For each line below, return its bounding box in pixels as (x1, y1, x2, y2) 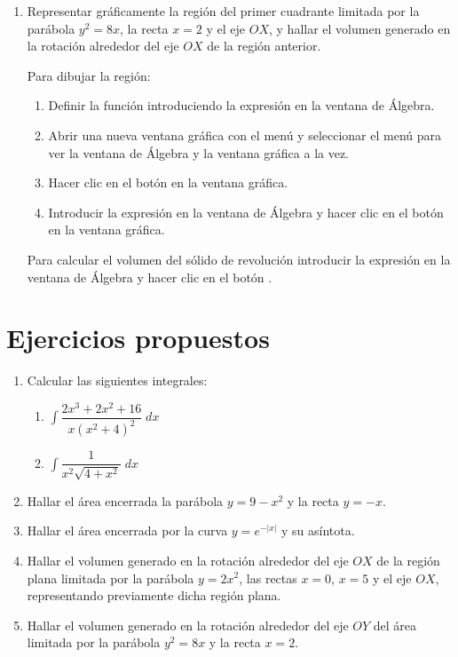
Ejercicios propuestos (6, 320, 270, 356)
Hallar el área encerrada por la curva (27, 521, 228, 540)
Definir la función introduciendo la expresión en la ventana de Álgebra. (48, 96, 435, 115)
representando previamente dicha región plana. (27, 586, 281, 605)
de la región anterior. (207, 36, 321, 55)
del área (373, 615, 417, 634)
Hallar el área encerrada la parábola (27, 491, 224, 510)
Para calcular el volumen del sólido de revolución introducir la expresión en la (27, 249, 451, 268)
